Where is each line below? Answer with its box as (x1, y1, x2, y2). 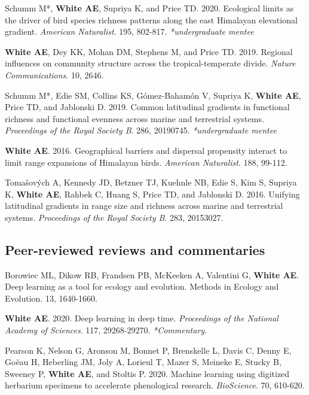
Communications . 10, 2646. (5, 68, 104, 81)
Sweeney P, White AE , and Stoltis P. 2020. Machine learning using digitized (5, 367, 290, 379)
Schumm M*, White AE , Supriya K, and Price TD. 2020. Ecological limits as (5, 2, 294, 14)
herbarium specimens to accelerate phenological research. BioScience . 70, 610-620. (5, 379, 305, 391)
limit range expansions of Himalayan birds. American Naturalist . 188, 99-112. (5, 156, 287, 168)
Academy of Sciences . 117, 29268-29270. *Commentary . (5, 324, 207, 336)
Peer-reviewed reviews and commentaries (5, 240, 265, 259)
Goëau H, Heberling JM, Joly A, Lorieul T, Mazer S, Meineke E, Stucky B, (5, 355, 282, 368)
